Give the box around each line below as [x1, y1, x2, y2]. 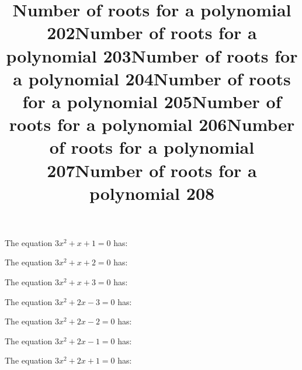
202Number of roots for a [47, 20, 257, 44]
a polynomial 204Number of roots [13, 66, 291, 90]
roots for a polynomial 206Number [9, 112, 295, 136]
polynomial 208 [89, 181, 215, 205]
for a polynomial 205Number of [22, 89, 282, 113]
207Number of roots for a [47, 158, 257, 182]
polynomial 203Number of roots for [6, 43, 298, 67]
